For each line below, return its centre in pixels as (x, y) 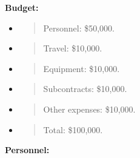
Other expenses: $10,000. (89, 109)
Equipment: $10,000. (82, 68)
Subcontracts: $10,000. (85, 89)
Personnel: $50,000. (79, 28)
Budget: (22, 7)
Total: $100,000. (73, 129)
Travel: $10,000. (73, 48)
